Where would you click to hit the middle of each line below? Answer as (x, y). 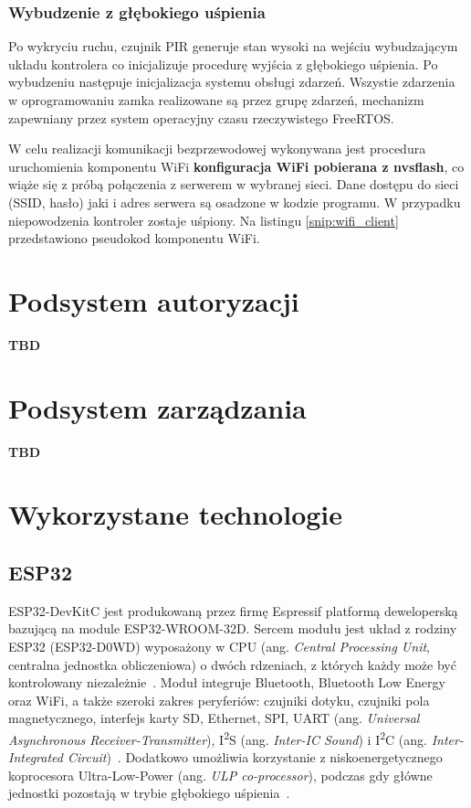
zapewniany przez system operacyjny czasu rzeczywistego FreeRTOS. (201, 117)
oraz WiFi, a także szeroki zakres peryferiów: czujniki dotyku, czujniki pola (219, 700)
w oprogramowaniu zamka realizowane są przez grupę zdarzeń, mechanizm (216, 100)
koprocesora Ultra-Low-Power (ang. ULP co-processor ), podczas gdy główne (220, 775)
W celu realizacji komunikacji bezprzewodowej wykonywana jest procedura (217, 149)
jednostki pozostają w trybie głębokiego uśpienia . (149, 793)
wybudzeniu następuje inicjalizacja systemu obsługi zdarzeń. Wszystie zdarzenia (232, 82)
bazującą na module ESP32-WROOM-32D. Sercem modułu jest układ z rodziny (233, 628)
